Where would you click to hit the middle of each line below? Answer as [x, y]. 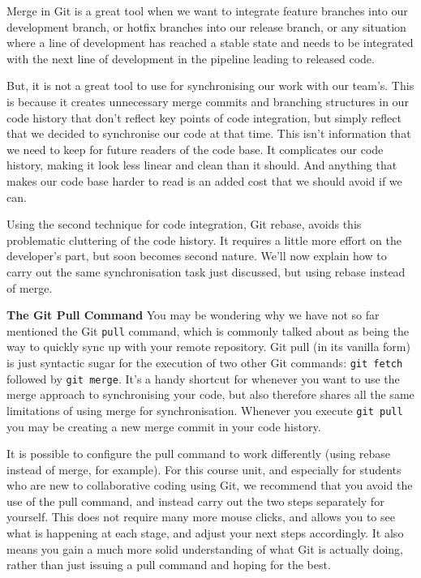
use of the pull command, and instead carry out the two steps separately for [195, 501]
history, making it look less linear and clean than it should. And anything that [202, 165]
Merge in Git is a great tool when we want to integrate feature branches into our [207, 11]
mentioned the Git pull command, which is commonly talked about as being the [208, 330]
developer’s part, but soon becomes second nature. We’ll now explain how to [197, 256]
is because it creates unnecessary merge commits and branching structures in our [208, 101]
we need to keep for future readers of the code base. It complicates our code [195, 149]
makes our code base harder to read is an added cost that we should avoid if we [204, 180]
